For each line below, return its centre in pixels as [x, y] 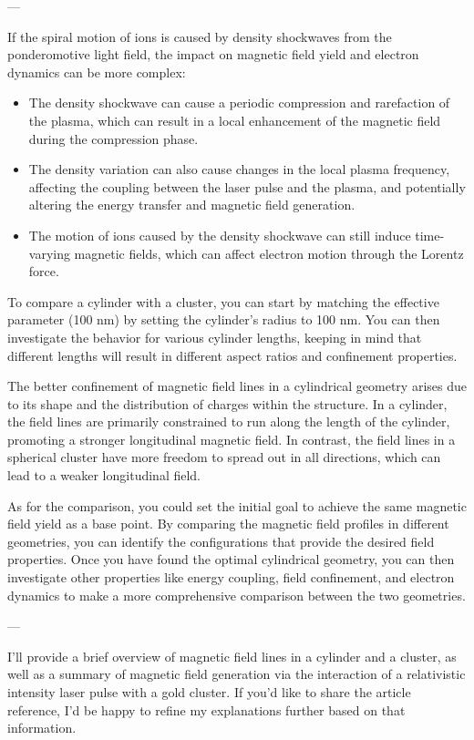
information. [42, 728]
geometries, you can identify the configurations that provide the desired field [221, 541]
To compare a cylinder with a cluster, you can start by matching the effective [223, 301]
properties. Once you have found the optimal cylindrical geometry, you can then [231, 559]
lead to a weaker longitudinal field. [104, 475]
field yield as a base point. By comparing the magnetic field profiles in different [228, 524]
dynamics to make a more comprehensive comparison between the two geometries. [237, 595]
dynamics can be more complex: [97, 72]
